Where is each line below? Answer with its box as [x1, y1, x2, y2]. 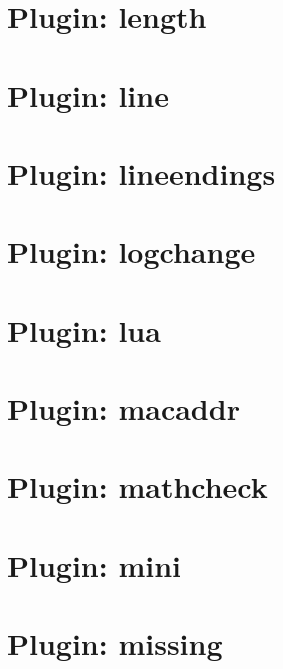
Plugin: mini [7, 544, 181, 585]
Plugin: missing [7, 623, 223, 664]
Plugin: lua [7, 309, 161, 350]
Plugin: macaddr [7, 388, 240, 429]
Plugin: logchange [7, 231, 256, 272]
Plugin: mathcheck [7, 466, 268, 507]
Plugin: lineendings [7, 152, 276, 193]
